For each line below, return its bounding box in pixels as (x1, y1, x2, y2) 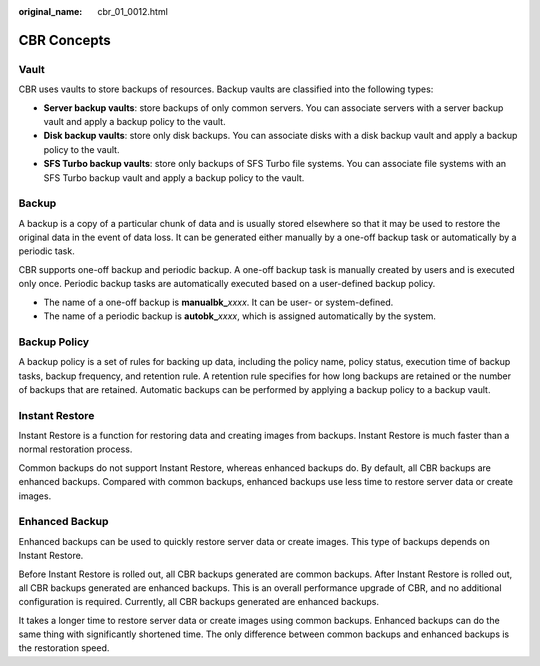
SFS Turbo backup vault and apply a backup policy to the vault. (43, 171, 305, 184)
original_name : (18, 6, 83, 17)
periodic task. (18, 245, 75, 257)
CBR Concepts (18, 31, 112, 49)
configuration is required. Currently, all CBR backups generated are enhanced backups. (18, 596, 380, 608)
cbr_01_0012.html (97, 6, 169, 17)
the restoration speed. (18, 642, 110, 654)
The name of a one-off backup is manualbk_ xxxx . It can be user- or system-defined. (43, 296, 394, 308)
